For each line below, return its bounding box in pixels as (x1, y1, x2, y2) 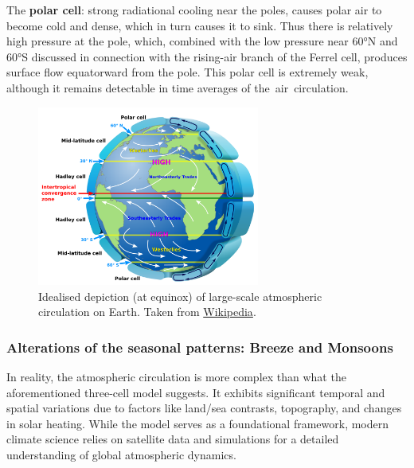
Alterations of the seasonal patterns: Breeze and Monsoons (6, 337, 393, 357)
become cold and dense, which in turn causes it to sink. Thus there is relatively (6, 17, 393, 33)
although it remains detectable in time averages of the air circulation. (6, 79, 349, 96)
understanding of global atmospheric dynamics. (6, 446, 236, 462)
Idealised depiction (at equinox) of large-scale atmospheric (38, 287, 322, 304)
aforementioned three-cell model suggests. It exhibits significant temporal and (6, 384, 385, 400)
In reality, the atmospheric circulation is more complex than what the (6, 368, 346, 384)
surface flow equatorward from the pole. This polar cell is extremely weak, (6, 64, 369, 80)
